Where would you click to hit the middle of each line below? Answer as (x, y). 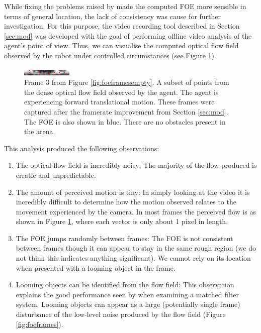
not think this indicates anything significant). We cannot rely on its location (133, 258)
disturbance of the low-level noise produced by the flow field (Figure (121, 314)
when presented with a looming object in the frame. (96, 267)
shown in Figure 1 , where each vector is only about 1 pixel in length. (122, 221)
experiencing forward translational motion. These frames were (119, 102)
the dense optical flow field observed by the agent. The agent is (121, 92)
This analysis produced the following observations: (82, 148)
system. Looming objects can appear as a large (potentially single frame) (128, 304)
